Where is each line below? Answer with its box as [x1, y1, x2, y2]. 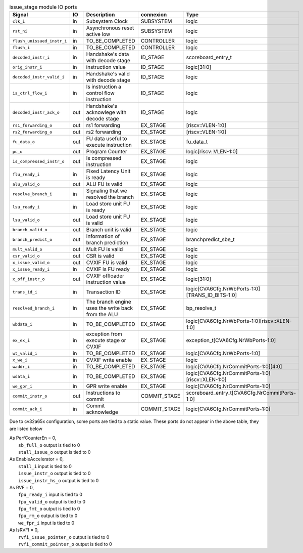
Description [86, 11, 115, 18]
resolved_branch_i [12, 305, 55, 311]
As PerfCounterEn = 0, [9, 435, 57, 441]
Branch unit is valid [86, 226, 131, 233]
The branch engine [86, 299, 131, 306]
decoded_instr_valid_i [12, 74, 65, 79]
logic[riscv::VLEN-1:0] [186, 148, 238, 155]
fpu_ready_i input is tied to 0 [18, 491, 83, 498]
